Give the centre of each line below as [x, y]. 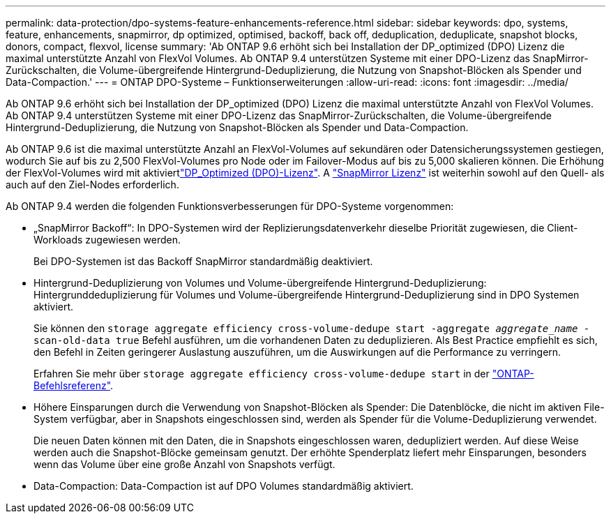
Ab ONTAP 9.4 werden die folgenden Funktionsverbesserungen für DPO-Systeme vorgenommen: [230, 206]
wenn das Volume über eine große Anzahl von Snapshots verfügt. [184, 464]
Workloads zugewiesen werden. [107, 240]
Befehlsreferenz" [72, 385]
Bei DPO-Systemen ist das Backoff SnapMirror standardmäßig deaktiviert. [203, 261]
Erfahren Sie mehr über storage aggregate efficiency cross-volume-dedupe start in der [262, 374]
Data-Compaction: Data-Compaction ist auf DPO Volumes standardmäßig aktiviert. [224, 486]
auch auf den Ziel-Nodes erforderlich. [92, 185]
